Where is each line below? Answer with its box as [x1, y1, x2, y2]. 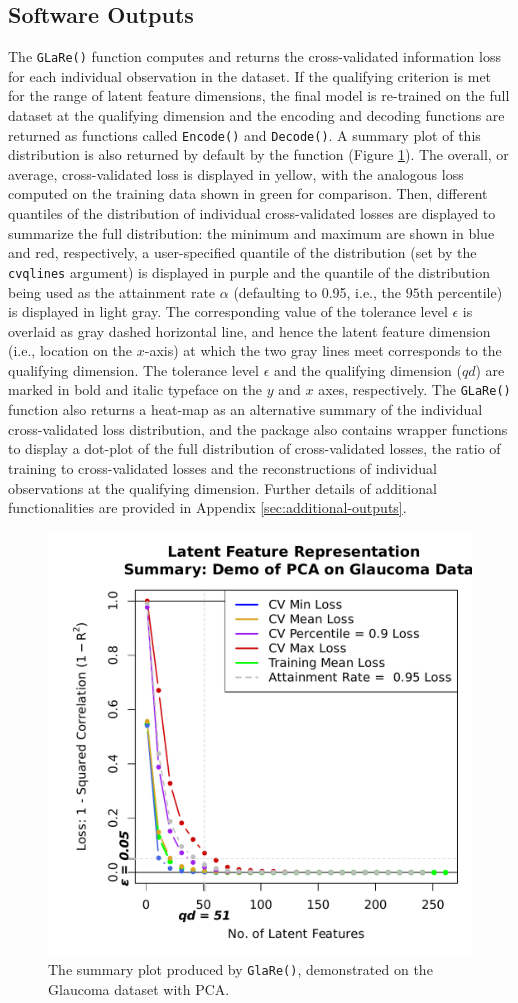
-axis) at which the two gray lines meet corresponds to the [144, 340, 502, 361]
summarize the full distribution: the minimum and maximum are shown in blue [8, 222, 495, 243]
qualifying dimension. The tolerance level [8, 359, 259, 380]
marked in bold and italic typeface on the [8, 379, 263, 400]
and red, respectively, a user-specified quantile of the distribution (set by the [8, 242, 477, 263]
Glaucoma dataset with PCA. [48, 978, 230, 999]
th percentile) [419, 281, 503, 302]
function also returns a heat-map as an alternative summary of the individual [8, 399, 483, 420]
